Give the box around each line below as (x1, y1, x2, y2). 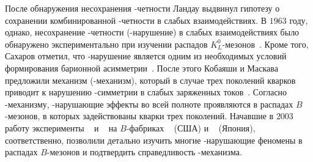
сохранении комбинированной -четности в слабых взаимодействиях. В (5, 13, 267, 26)
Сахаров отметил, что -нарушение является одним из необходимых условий (5, 50, 287, 62)
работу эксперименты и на (5, 121, 117, 134)
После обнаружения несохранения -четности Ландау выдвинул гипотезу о (5, 2, 280, 14)
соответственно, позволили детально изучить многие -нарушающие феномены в (5, 133, 303, 146)
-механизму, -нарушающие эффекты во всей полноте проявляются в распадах (5, 97, 293, 110)
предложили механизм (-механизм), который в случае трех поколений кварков (5, 73, 296, 86)
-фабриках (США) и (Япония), (126, 121, 256, 134)
